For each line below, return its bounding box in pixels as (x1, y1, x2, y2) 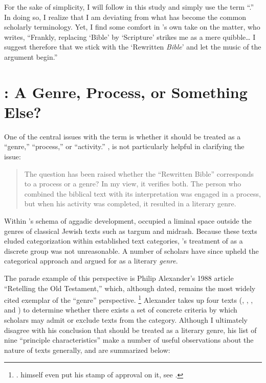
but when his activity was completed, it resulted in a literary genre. (24, 198, 236, 209)
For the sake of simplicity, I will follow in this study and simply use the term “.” (4, 2, 254, 12)
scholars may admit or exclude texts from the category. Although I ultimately (4, 315, 248, 325)
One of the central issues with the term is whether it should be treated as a (4, 131, 241, 141)
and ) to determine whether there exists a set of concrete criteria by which (4, 304, 237, 315)
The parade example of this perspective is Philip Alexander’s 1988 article (4, 273, 234, 283)
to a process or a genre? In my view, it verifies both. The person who (24, 178, 241, 189)
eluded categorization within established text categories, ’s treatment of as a (4, 235, 243, 246)
